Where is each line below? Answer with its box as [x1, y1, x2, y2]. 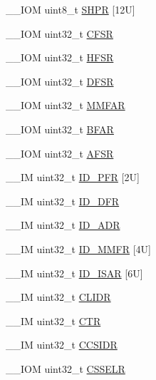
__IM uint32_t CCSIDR [6, 337, 118, 352]
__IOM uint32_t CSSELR [6, 361, 125, 376]
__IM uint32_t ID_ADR [6, 217, 120, 232]
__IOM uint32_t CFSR [6, 26, 113, 41]
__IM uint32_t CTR [6, 313, 101, 328]
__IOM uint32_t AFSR [6, 145, 114, 160]
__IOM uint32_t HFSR [6, 50, 114, 65]
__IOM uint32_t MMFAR [6, 98, 125, 113]
